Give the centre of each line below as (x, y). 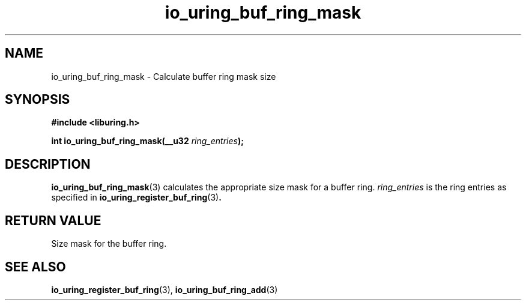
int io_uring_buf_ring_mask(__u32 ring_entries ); (147, 141)
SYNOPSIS (38, 100)
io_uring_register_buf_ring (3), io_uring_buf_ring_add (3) (165, 289)
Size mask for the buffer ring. (109, 244)
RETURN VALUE (53, 220)
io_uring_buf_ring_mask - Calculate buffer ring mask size (164, 76)
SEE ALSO (35, 267)
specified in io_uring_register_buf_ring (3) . (136, 198)
